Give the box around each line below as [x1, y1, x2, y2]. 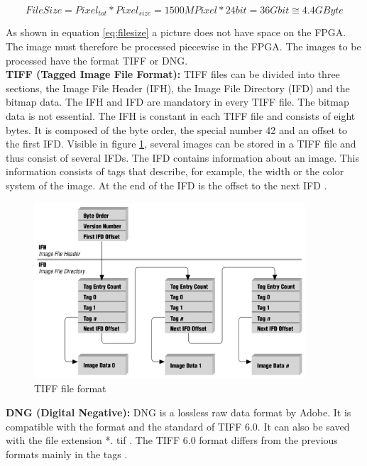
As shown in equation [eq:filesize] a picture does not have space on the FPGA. [6, 25, 346, 40]
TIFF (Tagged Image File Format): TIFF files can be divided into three [6, 67, 340, 82]
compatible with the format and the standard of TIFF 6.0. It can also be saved [6, 418, 350, 433]
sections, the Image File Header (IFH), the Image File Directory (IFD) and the [6, 80, 350, 95]
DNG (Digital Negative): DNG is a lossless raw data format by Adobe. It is [6, 404, 351, 419]
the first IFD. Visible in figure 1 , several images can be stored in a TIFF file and [6, 136, 356, 151]
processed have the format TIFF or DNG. [6, 52, 188, 67]
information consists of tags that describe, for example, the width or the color [6, 164, 344, 179]
